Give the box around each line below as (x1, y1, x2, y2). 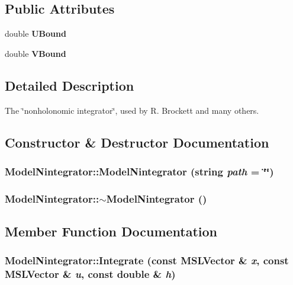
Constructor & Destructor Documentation (5, 133, 269, 151)
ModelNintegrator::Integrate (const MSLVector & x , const (5, 253, 289, 268)
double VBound (5, 47, 66, 59)
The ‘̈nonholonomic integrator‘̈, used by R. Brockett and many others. (5, 104, 259, 116)
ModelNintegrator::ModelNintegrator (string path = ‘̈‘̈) (5, 164, 274, 178)
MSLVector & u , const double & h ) (5, 267, 176, 281)
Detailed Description (5, 76, 134, 94)
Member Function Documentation (5, 222, 218, 241)
